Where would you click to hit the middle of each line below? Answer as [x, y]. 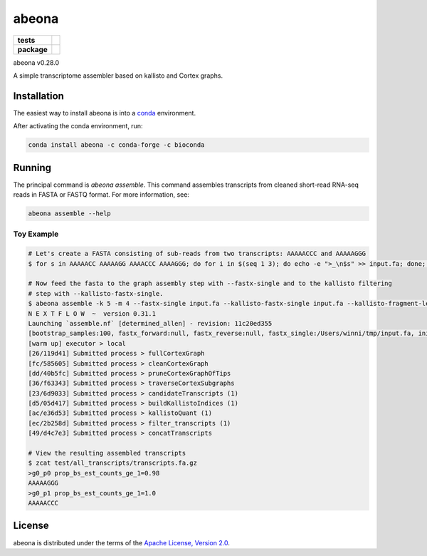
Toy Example [36, 234]
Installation [38, 96]
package [32, 49]
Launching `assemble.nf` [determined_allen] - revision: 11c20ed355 [150, 323]
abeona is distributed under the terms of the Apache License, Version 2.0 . [122, 542]
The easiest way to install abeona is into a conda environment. [104, 113]
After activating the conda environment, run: [78, 126]
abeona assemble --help [70, 213]
